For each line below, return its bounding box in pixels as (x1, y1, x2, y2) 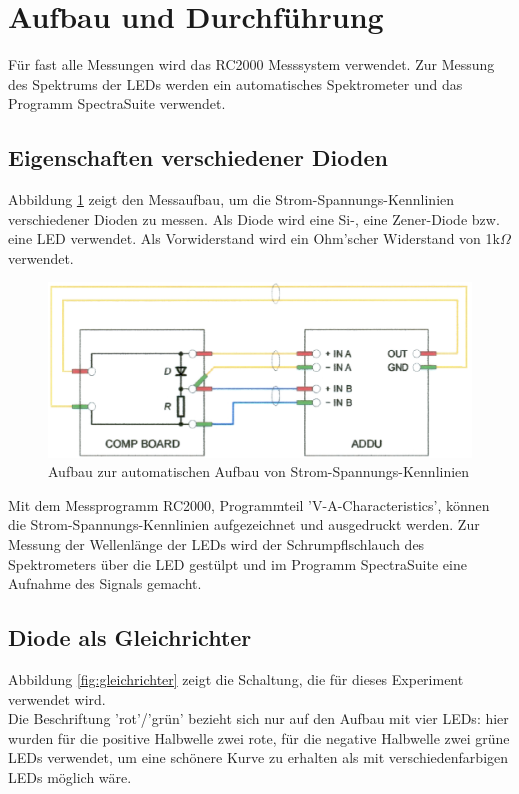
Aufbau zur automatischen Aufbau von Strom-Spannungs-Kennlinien (48, 461, 470, 482)
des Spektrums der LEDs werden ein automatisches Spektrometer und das (8, 73, 463, 94)
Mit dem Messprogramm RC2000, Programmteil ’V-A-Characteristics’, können (8, 494, 490, 515)
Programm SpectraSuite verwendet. (8, 93, 226, 114)
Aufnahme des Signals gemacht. (8, 573, 202, 594)
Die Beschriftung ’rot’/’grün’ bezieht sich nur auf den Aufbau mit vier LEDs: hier (8, 708, 509, 729)
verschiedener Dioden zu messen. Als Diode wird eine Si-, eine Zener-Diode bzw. (8, 208, 500, 229)
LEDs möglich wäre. (8, 766, 132, 787)
